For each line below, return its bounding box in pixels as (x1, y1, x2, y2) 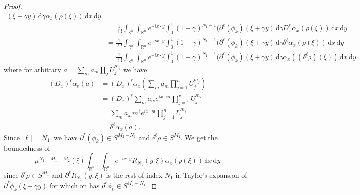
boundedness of (4, 143, 50, 153)
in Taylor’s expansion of (175, 170, 247, 180)
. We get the (180, 132, 218, 142)
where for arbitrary (4, 64, 61, 74)
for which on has (50, 180, 100, 190)
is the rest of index (106, 170, 163, 180)
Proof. (4, 1, 22, 11)
